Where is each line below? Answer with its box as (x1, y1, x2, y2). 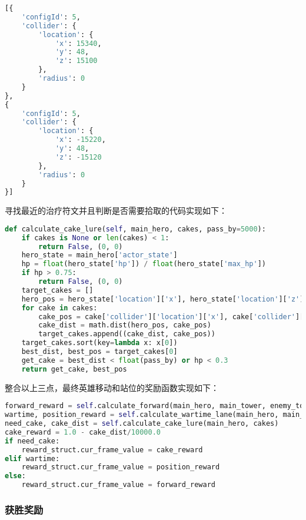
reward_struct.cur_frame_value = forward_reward (21, 481, 215, 489)
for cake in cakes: (21, 303, 98, 312)
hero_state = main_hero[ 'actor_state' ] (21, 251, 178, 260)
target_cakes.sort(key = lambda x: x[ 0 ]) (21, 339, 178, 347)
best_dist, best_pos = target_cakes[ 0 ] (21, 347, 178, 356)
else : (5, 472, 26, 481)
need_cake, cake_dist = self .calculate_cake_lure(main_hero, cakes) (5, 419, 279, 428)
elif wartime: (5, 454, 60, 463)
